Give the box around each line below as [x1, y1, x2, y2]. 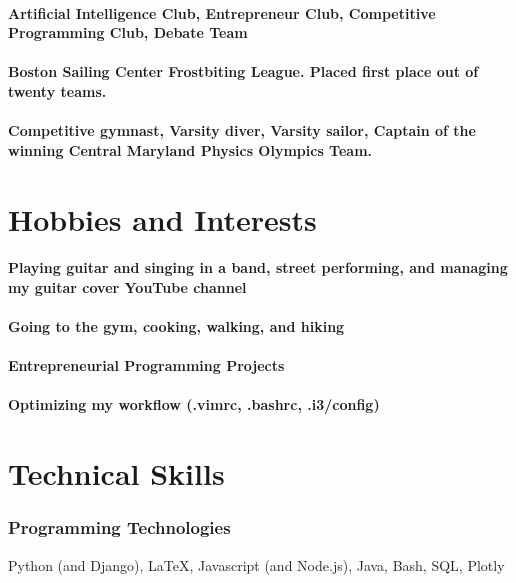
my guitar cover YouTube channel [8, 276, 247, 297]
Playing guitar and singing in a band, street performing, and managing [8, 257, 508, 278]
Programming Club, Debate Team [8, 22, 248, 43]
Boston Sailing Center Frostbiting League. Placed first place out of [8, 61, 479, 82]
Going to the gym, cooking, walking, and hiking [8, 316, 345, 337]
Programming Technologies [8, 515, 231, 540]
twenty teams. [8, 80, 107, 101]
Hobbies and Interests [8, 198, 317, 239]
